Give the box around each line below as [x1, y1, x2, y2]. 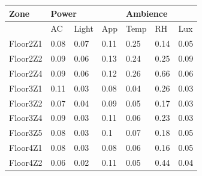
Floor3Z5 [9, 126, 43, 139]
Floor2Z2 [9, 52, 43, 65]
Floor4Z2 [9, 156, 43, 168]
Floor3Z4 [9, 111, 43, 124]
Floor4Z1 [9, 141, 43, 154]
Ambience [125, 7, 168, 19]
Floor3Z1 [9, 81, 43, 94]
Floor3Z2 [9, 96, 43, 109]
